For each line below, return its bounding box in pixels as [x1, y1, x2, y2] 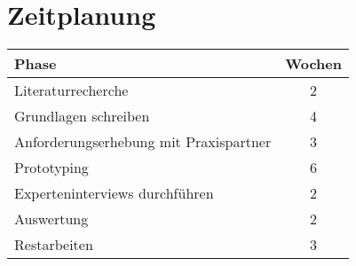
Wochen [285, 53, 342, 74]
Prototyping [14, 157, 89, 178]
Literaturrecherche [14, 80, 129, 101]
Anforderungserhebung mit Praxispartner [14, 131, 272, 153]
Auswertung [14, 208, 89, 230]
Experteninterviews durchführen [14, 183, 214, 204]
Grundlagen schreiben [14, 106, 150, 127]
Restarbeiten [14, 234, 93, 255]
